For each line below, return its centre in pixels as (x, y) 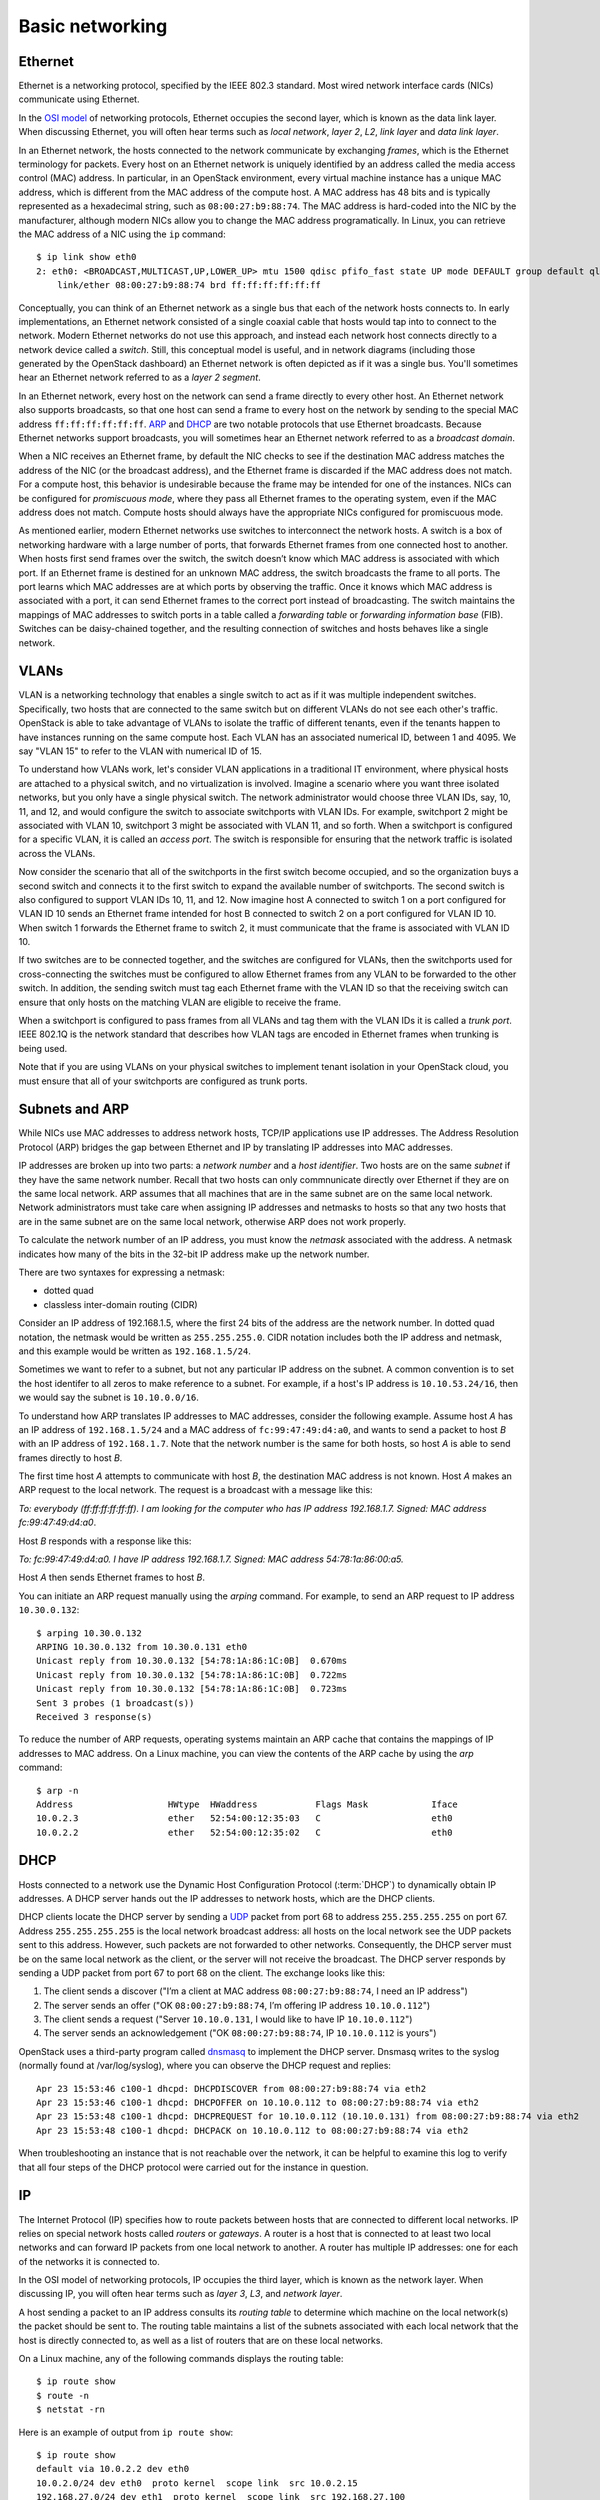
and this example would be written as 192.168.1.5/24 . (135, 1351)
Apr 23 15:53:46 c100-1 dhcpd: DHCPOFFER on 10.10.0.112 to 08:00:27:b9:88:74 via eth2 (258, 2103)
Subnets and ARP (74, 1109)
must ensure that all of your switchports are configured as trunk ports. (163, 1081)
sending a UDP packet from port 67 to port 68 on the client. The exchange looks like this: (201, 1972)
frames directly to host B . (70, 1457)
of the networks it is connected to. (89, 2261)
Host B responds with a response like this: (105, 1541)
